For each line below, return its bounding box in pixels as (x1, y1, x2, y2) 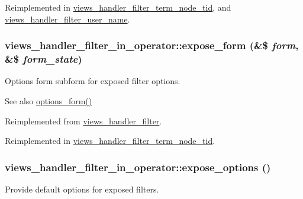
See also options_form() (5, 94, 92, 107)
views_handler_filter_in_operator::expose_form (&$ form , (5, 38, 299, 53)
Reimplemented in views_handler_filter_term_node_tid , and (5, 1, 231, 13)
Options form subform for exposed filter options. (5, 75, 180, 87)
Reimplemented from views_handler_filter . (5, 114, 162, 127)
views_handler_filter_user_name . (5, 12, 130, 25)
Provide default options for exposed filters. (5, 182, 159, 195)
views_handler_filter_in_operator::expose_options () (5, 159, 271, 174)
